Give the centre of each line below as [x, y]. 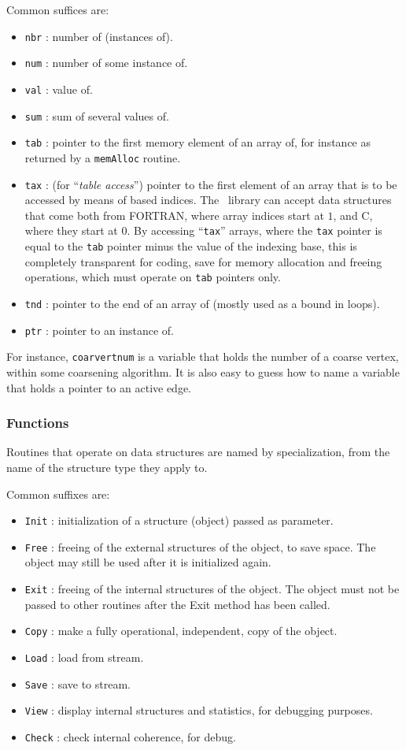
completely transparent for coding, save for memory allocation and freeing [203, 261]
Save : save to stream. [78, 683]
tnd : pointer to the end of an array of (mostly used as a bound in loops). [202, 303]
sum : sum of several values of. [97, 115]
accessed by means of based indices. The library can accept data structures [208, 200]
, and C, [353, 215]
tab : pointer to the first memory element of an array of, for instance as [197, 142]
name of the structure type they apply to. [107, 467]
